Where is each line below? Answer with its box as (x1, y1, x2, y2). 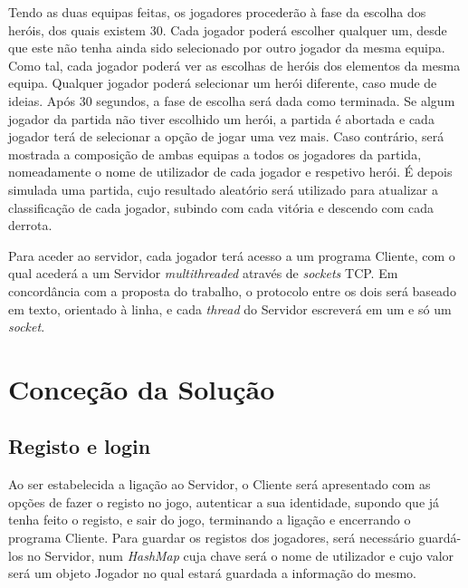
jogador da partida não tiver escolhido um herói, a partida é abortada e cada (8, 109, 435, 128)
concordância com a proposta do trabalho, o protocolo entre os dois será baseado (8, 281, 456, 300)
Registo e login (8, 432, 151, 460)
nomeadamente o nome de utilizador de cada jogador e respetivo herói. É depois (8, 162, 453, 181)
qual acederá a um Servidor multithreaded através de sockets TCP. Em (8, 264, 398, 283)
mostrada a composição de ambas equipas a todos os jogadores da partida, (8, 144, 422, 163)
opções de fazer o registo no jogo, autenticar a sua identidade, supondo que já (8, 492, 440, 511)
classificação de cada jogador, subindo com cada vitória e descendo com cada (8, 198, 435, 217)
